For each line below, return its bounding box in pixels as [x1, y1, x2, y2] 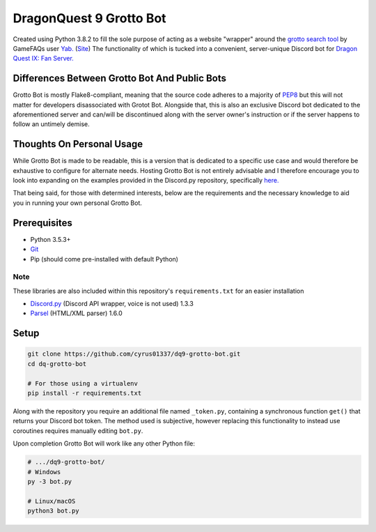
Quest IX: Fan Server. [13, 54, 75, 63]
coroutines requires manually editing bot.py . [13, 426, 143, 435]
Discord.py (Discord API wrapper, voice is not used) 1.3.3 [30, 300, 194, 308]
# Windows [27, 468, 61, 476]
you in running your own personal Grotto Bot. [13, 199, 143, 207]
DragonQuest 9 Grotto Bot [13, 10, 166, 26]
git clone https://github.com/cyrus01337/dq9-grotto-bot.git [27, 350, 241, 358]
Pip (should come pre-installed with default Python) [30, 254, 179, 263]
